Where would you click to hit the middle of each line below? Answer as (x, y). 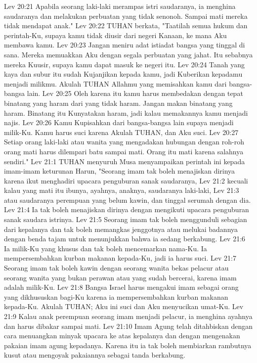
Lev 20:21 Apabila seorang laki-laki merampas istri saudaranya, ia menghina (120, 6)
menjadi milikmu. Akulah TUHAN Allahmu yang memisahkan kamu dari (115, 83)
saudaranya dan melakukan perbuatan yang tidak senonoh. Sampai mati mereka (126, 16)
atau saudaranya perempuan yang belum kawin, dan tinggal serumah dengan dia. (128, 200)
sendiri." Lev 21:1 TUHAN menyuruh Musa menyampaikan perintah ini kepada (125, 161)
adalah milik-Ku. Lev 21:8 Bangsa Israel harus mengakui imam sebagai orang (121, 287)
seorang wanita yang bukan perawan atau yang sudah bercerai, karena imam (120, 277)
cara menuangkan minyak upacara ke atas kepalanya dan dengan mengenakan (122, 336)
